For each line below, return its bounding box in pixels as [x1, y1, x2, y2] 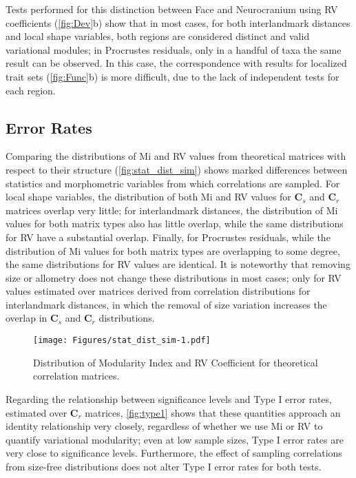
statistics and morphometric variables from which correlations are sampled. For [6, 176, 340, 190]
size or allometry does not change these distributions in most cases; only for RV [6, 270, 342, 284]
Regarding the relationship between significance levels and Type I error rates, [6, 391, 332, 406]
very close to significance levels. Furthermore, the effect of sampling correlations [6, 446, 342, 460]
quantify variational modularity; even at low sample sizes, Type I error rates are [6, 432, 344, 446]
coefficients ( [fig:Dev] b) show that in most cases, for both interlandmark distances [6, 15, 350, 30]
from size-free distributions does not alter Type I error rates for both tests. [6, 459, 322, 473]
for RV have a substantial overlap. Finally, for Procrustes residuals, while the [6, 229, 331, 244]
